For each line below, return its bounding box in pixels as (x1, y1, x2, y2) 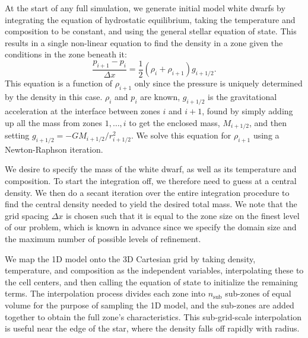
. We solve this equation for (131, 129, 231, 141)
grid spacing (5, 209, 49, 221)
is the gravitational (208, 91, 277, 103)
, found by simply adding (202, 105, 293, 117)
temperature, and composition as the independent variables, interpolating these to (5, 264, 304, 276)
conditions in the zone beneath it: (5, 48, 127, 60)
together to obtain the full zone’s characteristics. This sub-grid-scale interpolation (5, 310, 301, 323)
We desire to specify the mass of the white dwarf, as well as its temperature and (5, 163, 297, 175)
